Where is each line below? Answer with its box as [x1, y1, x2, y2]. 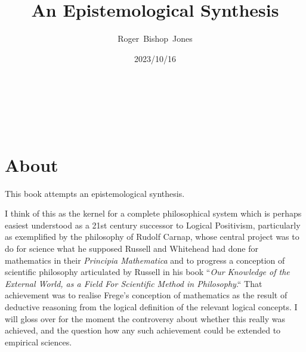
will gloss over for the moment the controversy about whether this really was [5, 312, 285, 325]
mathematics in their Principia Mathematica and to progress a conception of [5, 254, 285, 266]
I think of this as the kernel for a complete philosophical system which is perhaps [5, 207, 302, 220]
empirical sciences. [5, 335, 72, 348]
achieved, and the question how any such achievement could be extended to [5, 324, 281, 336]
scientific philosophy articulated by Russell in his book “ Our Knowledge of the [5, 265, 290, 278]
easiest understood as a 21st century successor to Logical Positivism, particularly [5, 218, 301, 231]
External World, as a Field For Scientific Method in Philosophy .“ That [5, 277, 262, 289]
